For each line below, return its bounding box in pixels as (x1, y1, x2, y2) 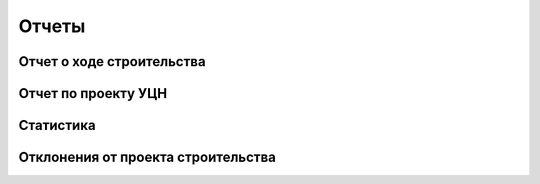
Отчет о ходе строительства (18, 53, 206, 70)
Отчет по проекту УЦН (18, 85, 168, 102)
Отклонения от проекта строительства (18, 149, 277, 166)
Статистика (18, 117, 96, 134)
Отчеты (18, 15, 86, 37)
